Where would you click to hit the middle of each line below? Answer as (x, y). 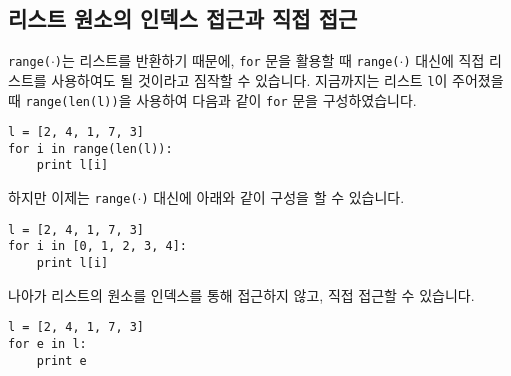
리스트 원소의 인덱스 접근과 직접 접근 (183, 18)
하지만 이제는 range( (73, 197)
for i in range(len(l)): (90, 148)
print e (61, 360)
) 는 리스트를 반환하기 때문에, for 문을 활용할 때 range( (227, 60)
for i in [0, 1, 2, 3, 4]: (97, 246)
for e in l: (47, 344)
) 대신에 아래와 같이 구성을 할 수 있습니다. (273, 197)
